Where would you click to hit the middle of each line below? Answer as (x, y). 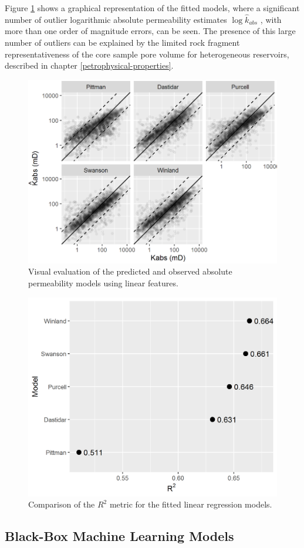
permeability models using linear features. (103, 283)
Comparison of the (62, 504)
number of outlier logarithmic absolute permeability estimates (116, 19)
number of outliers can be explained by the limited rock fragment (122, 42)
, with (271, 19)
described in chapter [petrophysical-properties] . (89, 65)
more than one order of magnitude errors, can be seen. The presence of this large (150, 31)
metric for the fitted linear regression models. (191, 504)
